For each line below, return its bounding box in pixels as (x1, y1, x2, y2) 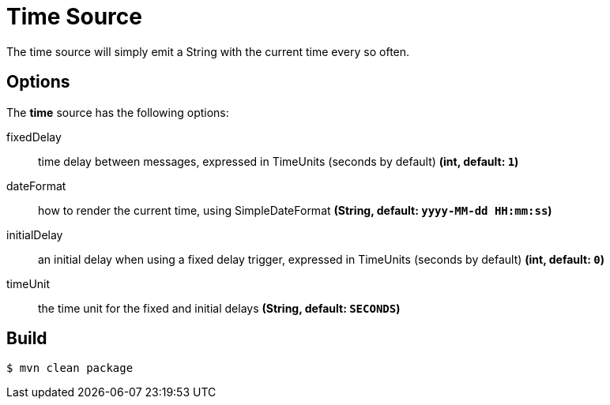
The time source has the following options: (6, 105, 229, 119)
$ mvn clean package (6, 362, 134, 375)
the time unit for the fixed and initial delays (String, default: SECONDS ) (38, 301, 401, 315)
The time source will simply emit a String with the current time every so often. (6, 44, 410, 58)
